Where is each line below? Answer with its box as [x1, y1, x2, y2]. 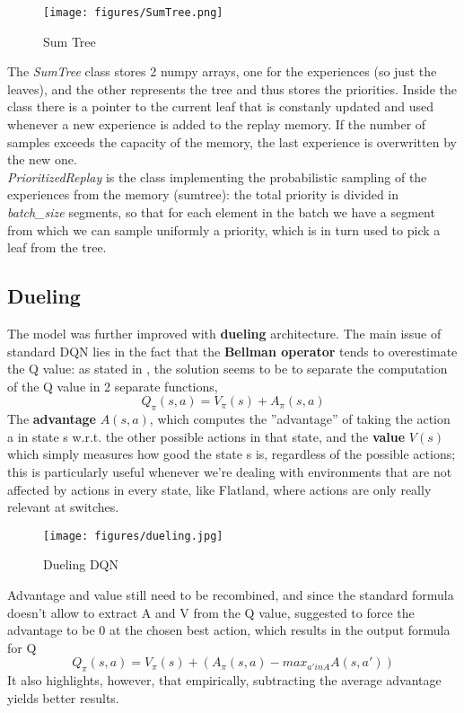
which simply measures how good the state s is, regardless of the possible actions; [7, 445, 456, 463]
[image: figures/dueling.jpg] [43, 529, 223, 542]
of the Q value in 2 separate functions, [7, 376, 218, 395]
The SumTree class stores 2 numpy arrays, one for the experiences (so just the [7, 62, 437, 81]
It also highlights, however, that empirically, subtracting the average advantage [7, 671, 442, 690]
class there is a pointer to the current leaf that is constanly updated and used [7, 97, 434, 116]
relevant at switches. [7, 497, 119, 516]
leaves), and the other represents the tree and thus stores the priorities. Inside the [7, 79, 457, 98]
